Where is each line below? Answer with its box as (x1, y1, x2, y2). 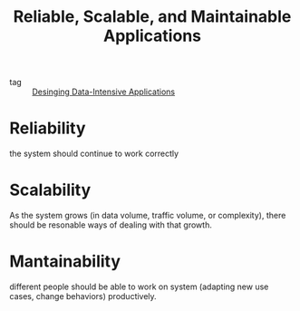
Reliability (9, 118, 86, 139)
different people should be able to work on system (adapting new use (9, 281, 269, 292)
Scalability (9, 180, 92, 200)
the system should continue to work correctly (9, 148, 179, 160)
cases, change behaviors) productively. (9, 291, 157, 301)
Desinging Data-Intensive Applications (32, 86, 175, 97)
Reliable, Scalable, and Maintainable (13, 6, 292, 27)
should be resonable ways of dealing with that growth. (9, 219, 213, 230)
